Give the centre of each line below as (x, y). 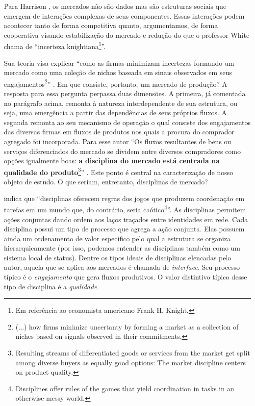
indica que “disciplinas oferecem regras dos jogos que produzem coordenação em (124, 198)
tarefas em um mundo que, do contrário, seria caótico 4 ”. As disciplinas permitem (125, 209)
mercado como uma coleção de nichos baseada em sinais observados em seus (118, 72)
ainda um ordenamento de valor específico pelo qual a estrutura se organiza (117, 238)
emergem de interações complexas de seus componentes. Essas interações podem (124, 15)
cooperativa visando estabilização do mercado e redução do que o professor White (127, 35)
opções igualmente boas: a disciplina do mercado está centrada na (112, 161)
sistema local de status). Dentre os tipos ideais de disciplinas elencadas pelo (118, 257)
